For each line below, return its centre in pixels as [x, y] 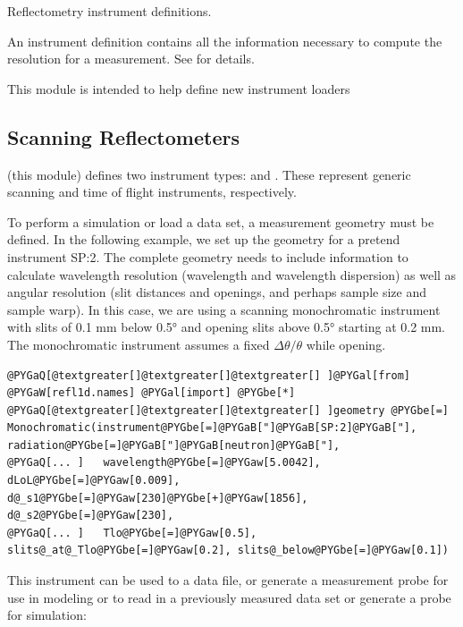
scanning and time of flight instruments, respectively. [152, 192]
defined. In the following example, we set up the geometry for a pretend [204, 239]
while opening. [346, 344]
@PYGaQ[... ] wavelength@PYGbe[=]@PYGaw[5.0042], [164, 463]
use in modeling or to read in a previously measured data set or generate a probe [229, 597]
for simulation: [47, 615]
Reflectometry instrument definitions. [109, 11]
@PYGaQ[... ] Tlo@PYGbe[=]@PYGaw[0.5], [132, 533]
